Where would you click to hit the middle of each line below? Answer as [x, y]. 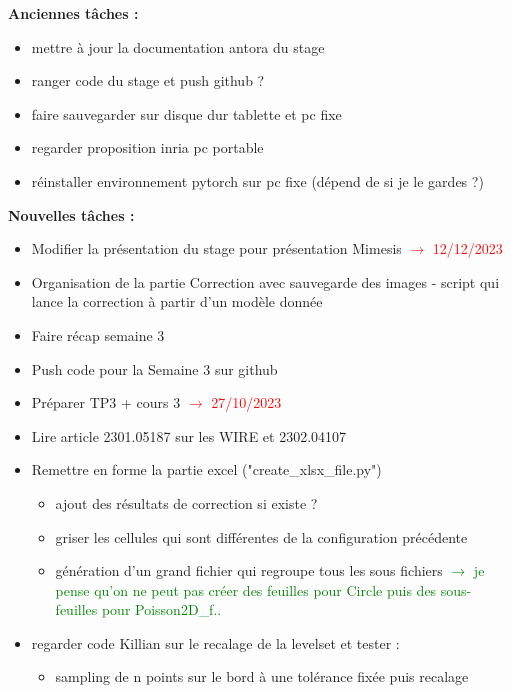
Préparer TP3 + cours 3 [106, 402]
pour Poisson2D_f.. [161, 609]
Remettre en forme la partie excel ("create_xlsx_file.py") [206, 469]
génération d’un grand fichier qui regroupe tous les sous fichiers [249, 570]
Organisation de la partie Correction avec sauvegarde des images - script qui [265, 281]
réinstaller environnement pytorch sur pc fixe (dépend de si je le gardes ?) [257, 180]
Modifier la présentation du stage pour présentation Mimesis [216, 248]
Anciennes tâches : [73, 13]
